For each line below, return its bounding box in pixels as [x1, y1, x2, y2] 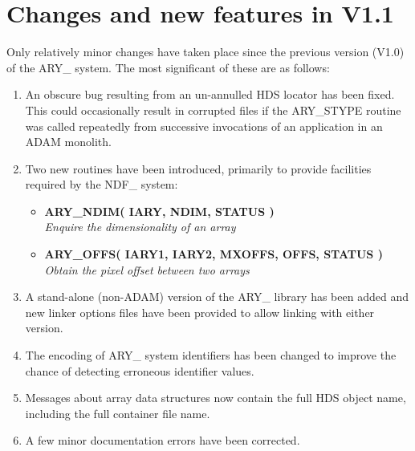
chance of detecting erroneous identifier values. [25, 362, 254, 379]
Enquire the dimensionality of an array [44, 218, 236, 235]
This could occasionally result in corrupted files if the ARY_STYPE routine [25, 101, 401, 118]
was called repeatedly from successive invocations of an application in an [25, 117, 383, 134]
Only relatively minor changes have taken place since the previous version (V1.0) [6, 43, 405, 60]
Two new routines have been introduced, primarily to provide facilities [25, 160, 372, 177]
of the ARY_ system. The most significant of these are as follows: [6, 59, 330, 75]
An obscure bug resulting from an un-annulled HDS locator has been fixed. [25, 86, 395, 103]
